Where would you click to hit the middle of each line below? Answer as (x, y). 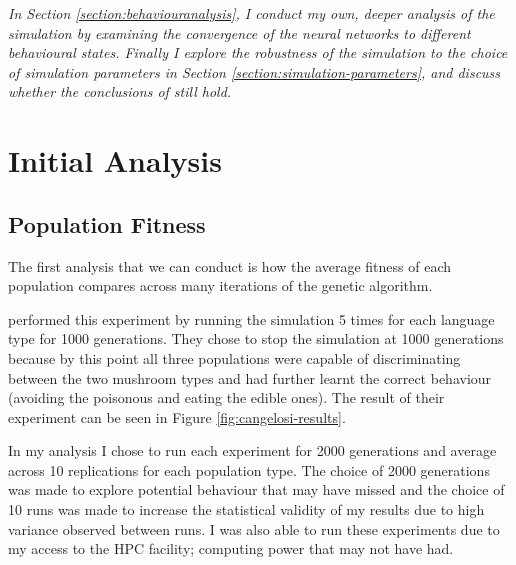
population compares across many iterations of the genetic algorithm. (220, 285)
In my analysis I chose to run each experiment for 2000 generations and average (252, 450)
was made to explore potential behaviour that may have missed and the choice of (256, 489)
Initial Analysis (115, 160)
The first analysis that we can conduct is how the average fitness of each (230, 265)
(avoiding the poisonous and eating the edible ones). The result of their (226, 397)
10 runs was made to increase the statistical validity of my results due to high (246, 509)
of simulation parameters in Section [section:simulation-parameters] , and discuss (254, 71)
